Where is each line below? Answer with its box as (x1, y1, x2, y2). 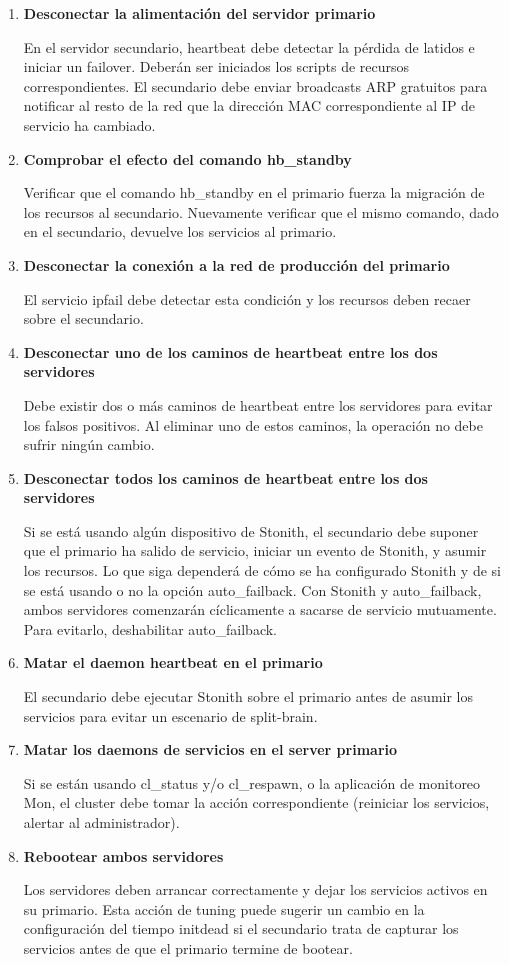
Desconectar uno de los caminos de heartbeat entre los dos (23, 341, 438, 362)
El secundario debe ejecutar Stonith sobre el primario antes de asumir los (23, 686, 473, 707)
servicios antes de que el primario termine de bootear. (23, 937, 353, 958)
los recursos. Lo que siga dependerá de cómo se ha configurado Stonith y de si (23, 560, 501, 581)
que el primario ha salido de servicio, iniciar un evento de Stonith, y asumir (23, 540, 487, 561)
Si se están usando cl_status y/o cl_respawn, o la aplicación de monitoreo (23, 772, 481, 793)
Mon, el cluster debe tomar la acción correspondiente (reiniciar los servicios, (23, 792, 490, 813)
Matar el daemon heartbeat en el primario (23, 652, 323, 673)
